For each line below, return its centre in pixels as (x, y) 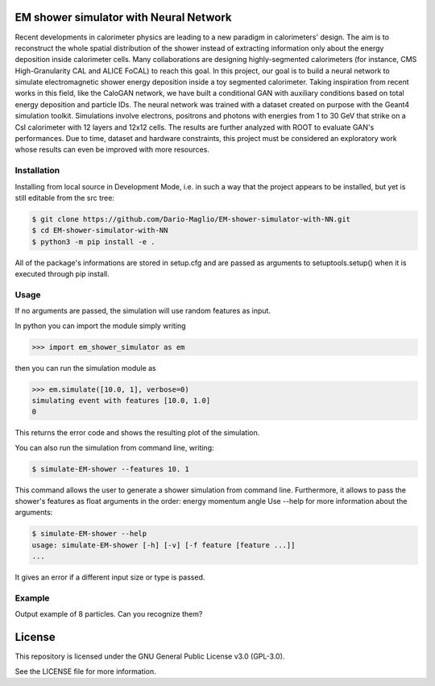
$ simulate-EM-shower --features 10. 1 (110, 469)
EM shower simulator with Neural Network (123, 17)
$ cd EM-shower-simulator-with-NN (100, 231)
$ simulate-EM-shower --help (89, 534)
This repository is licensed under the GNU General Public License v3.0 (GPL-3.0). (150, 656)
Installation (37, 171)
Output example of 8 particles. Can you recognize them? (109, 614)
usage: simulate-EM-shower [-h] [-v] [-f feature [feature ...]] (164, 545)
